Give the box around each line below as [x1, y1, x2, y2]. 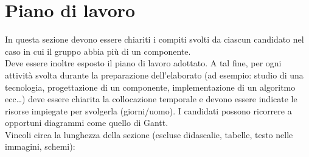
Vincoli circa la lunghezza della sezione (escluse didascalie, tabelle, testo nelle [5, 128, 293, 141]
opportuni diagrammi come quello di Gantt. [5, 116, 168, 129]
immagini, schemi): [5, 140, 75, 153]
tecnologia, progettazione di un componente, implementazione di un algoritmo [5, 80, 296, 93]
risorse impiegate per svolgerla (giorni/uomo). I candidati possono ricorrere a [5, 104, 292, 117]
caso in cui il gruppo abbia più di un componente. [5, 44, 191, 57]
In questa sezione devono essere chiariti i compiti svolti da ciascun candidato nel [5, 33, 304, 46]
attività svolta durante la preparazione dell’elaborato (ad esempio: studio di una [5, 68, 304, 81]
